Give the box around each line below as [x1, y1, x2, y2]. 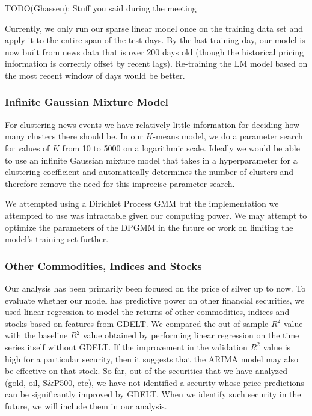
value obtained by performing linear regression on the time [82, 329, 299, 341]
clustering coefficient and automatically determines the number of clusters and [5, 165, 293, 178]
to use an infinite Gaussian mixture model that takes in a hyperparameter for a [5, 153, 298, 166]
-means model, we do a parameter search [153, 130, 303, 142]
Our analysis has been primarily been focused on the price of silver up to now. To [5, 281, 306, 294]
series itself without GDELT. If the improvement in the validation [5, 340, 248, 353]
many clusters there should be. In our [5, 130, 143, 142]
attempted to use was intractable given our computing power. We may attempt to [5, 209, 307, 221]
